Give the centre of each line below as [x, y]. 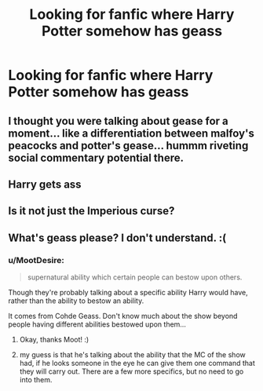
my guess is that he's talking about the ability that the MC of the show [132, 355]
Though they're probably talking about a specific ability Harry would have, [128, 293]
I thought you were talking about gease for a [119, 121]
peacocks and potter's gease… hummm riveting [128, 146]
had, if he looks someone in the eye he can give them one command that [137, 364]
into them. [36, 380]
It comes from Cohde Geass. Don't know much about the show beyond [123, 316]
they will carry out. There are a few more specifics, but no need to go [131, 371]
